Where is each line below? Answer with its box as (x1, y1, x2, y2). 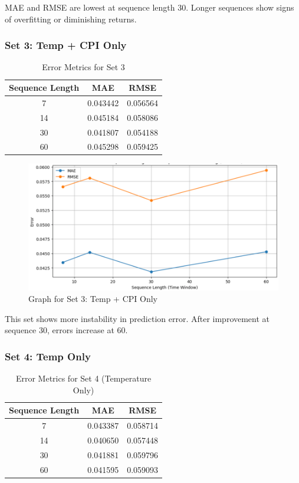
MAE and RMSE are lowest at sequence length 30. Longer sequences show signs (5, 1, 294, 13)
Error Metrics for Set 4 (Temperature (15, 372, 152, 385)
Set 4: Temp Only (5, 349, 91, 363)
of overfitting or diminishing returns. (5, 12, 137, 25)
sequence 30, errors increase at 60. (5, 324, 128, 336)
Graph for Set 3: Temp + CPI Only (28, 293, 157, 305)
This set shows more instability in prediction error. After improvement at (5, 312, 270, 324)
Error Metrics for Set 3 (42, 61, 125, 73)
